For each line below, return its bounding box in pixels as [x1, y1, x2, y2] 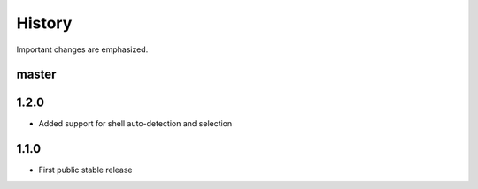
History [16, 13, 73, 33]
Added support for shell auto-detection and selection [38, 118, 233, 129]
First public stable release [38, 164, 133, 176]
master [16, 67, 57, 82]
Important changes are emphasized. [16, 44, 149, 55]
